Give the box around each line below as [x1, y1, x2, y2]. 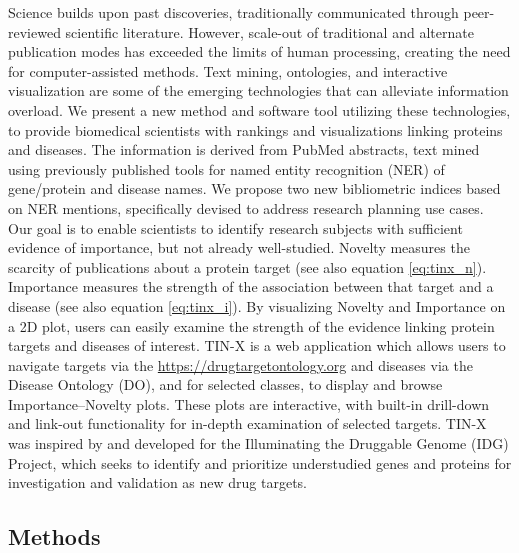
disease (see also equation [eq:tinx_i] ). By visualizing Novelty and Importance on [8, 295, 506, 316]
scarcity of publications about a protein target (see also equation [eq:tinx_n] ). [8, 256, 487, 277]
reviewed [8, 21, 61, 42]
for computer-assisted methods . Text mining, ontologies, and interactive [8, 60, 448, 81]
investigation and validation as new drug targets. [8, 472, 307, 493]
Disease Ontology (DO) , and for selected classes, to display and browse [8, 374, 443, 395]
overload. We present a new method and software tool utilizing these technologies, [8, 99, 511, 120]
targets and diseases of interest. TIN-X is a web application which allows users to [8, 335, 506, 356]
